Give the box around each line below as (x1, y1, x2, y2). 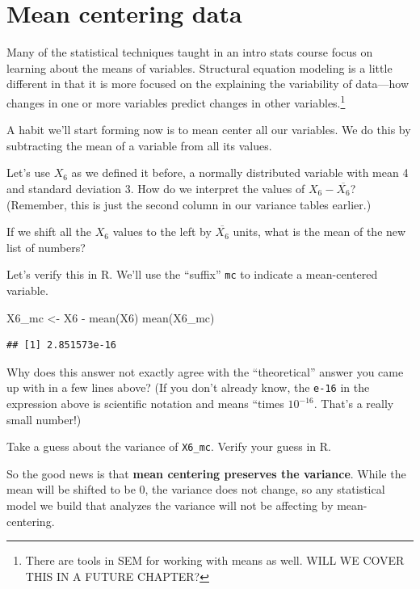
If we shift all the (6, 223, 92, 240)
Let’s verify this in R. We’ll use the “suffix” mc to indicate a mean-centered (6, 266, 378, 283)
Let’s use (6, 164, 50, 181)
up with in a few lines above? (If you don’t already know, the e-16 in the (6, 379, 370, 396)
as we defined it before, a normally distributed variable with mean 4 (71, 164, 409, 181)
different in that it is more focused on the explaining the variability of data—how (6, 75, 409, 92)
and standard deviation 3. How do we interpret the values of (6, 179, 305, 196)
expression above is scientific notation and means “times (6, 395, 284, 411)
